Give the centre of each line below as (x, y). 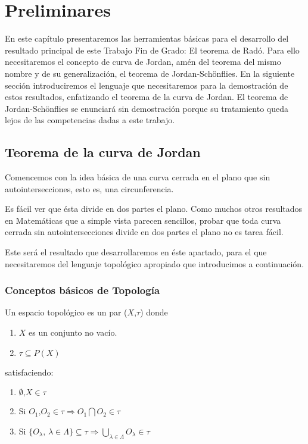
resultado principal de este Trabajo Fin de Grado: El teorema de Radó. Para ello (152, 50)
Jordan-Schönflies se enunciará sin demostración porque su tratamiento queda (147, 108)
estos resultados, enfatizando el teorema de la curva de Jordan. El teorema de (147, 97)
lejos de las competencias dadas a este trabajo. (90, 120)
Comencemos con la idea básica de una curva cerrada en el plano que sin (138, 177)
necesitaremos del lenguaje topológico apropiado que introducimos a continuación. (155, 263)
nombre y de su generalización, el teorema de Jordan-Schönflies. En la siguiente (150, 73)
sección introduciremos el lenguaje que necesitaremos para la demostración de (147, 85)
